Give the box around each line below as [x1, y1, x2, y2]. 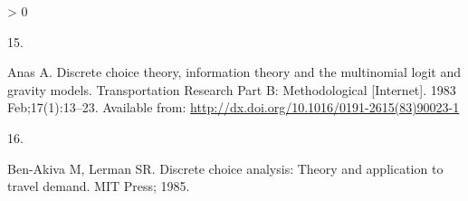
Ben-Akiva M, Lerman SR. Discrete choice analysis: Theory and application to [7, 158, 444, 177]
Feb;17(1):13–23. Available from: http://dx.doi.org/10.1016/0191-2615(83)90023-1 [7, 98, 460, 117]
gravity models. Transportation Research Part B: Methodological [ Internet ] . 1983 [7, 80, 456, 99]
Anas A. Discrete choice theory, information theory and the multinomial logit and [7, 62, 462, 81]
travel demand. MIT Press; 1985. [7, 177, 190, 196]
